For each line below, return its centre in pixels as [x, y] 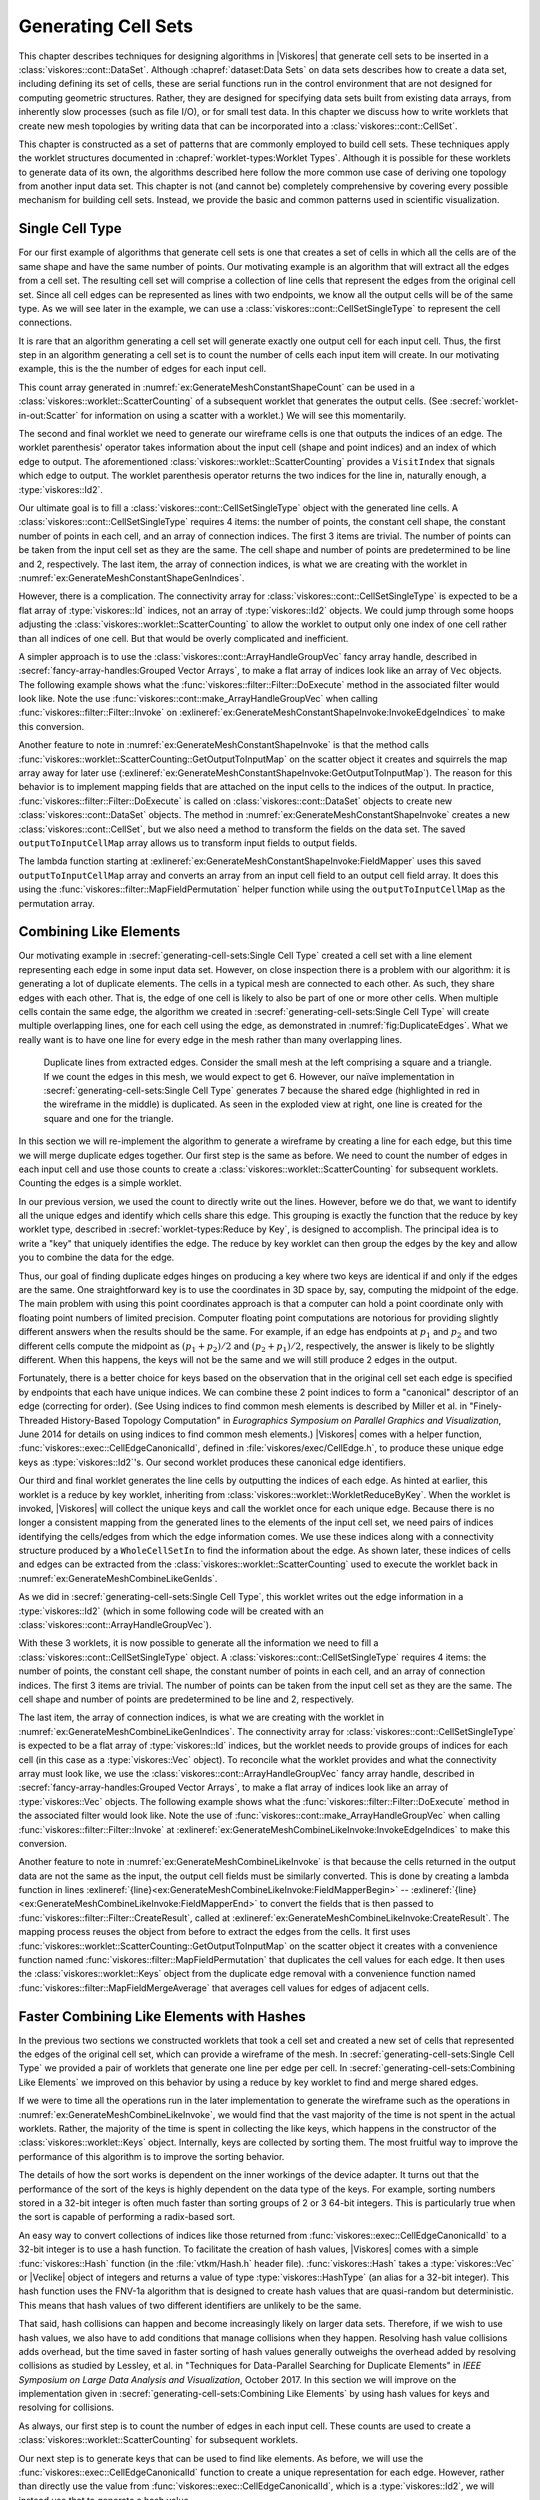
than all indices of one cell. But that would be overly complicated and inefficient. [183, 638]
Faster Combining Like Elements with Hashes [162, 2016]
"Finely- [485, 1406]
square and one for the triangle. [108, 1118]
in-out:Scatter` [48, 415]
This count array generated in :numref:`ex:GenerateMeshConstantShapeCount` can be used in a [216, 387]
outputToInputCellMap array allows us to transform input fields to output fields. [188, 842]
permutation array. [56, 903]
